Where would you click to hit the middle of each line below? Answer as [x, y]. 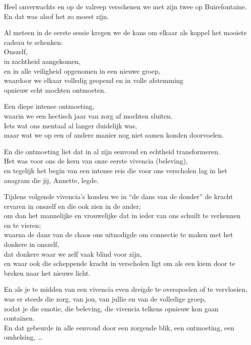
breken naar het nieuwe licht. [47, 273]
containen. [19, 318]
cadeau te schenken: [34, 42]
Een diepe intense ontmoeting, [49, 106]
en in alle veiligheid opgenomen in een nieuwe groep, [82, 71]
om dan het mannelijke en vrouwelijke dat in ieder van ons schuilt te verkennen [122, 215]
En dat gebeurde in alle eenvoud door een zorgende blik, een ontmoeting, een [119, 327]
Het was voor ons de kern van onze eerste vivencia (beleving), [96, 161]
